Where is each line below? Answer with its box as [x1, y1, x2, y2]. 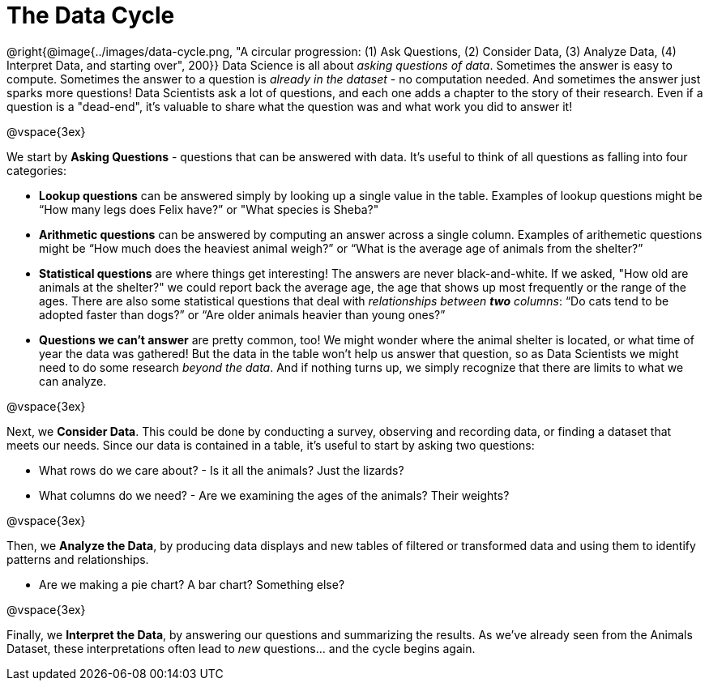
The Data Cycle [6, 2, 175, 29]
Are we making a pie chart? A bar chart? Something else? [39, 577, 345, 591]
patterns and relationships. [6, 552, 149, 566]
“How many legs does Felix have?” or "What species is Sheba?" [39, 202, 379, 216]
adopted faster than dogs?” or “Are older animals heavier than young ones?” [39, 307, 446, 322]
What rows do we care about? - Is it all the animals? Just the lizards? [39, 463, 404, 477]
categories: [6, 163, 66, 177]
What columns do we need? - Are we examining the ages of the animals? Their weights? [39, 488, 510, 502]
